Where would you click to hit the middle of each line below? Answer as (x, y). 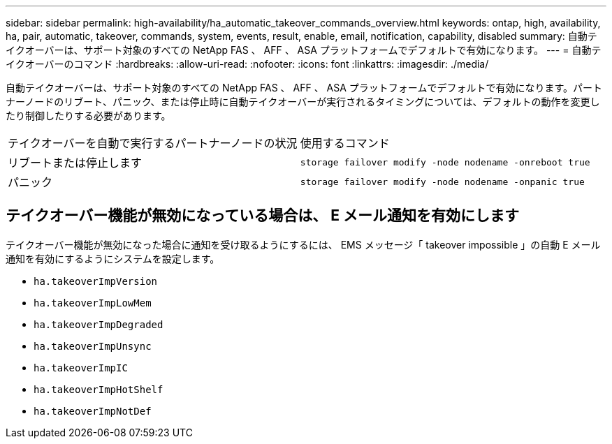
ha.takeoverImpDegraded (99, 324)
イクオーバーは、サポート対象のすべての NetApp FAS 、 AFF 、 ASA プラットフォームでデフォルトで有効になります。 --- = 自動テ (304, 50)
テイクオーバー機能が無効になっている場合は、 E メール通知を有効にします (263, 216)
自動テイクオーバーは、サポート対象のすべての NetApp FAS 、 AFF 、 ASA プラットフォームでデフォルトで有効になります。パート (304, 88)
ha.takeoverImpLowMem (93, 303)
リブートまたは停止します (75, 163)
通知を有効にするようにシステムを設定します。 (113, 258)
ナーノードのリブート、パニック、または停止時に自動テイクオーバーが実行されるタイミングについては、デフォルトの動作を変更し (303, 102)
